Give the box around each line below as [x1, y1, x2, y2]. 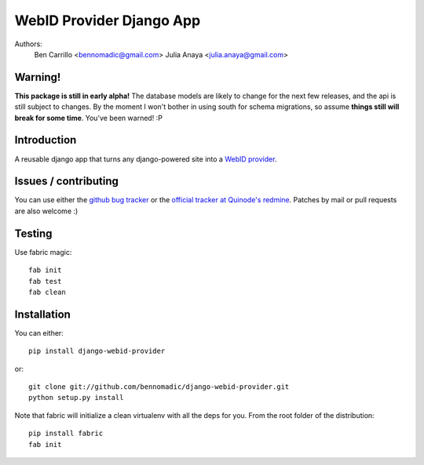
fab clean [28, 287, 66, 296]
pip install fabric [28, 429, 104, 438]
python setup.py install [28, 393, 124, 402]
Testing [14, 227, 53, 240]
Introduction [14, 133, 77, 147]
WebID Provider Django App [14, 12, 201, 29]
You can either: [14, 328, 64, 337]
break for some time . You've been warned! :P [14, 113, 163, 122]
